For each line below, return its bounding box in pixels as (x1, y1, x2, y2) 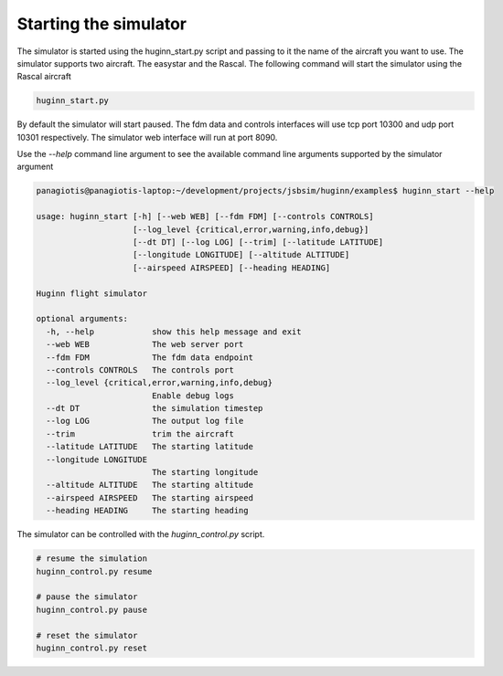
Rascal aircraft (16, 71, 72, 82)
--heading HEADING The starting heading (46, 505, 249, 516)
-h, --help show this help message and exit (46, 326, 302, 337)
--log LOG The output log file (46, 416, 244, 427)
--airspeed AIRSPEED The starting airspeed (46, 492, 253, 502)
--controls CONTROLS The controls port (46, 364, 235, 375)
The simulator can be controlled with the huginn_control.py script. (16, 529, 265, 540)
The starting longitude (151, 467, 259, 478)
